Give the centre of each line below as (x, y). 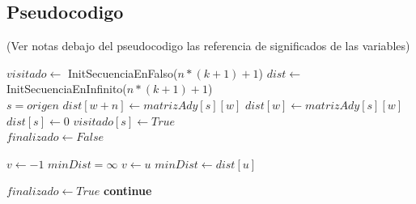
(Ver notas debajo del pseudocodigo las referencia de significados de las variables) (208, 46)
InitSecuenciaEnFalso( (123, 72)
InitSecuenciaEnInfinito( (67, 89)
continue (128, 191)
